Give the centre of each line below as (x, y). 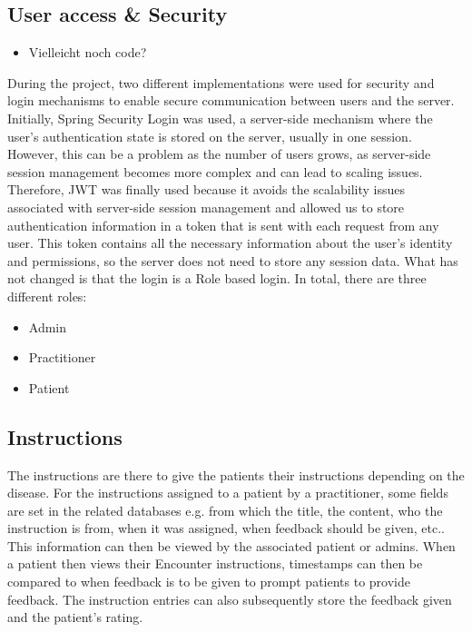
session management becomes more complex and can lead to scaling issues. (215, 171)
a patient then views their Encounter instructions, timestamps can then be (215, 563)
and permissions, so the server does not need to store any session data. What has (233, 260)
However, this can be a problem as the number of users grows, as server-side (219, 154)
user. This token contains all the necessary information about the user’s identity (230, 243)
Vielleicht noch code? (88, 52)
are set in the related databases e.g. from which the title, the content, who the (225, 510)
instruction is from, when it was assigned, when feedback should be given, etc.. (226, 528)
